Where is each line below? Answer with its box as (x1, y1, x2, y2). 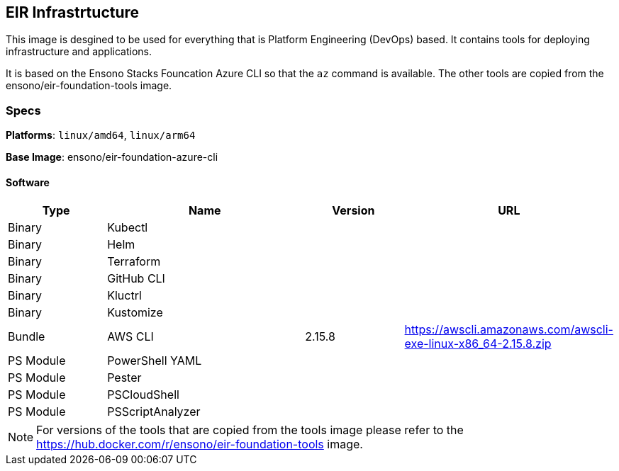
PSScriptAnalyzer (107, 404, 201, 419)
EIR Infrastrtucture (6, 4, 140, 21)
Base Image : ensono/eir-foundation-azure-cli (6, 151, 218, 164)
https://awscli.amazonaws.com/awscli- (404, 322, 613, 337)
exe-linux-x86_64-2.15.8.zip (404, 336, 552, 351)
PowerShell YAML (107, 353, 202, 368)
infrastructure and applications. (6, 45, 152, 58)
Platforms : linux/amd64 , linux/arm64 (6, 129, 196, 142)
